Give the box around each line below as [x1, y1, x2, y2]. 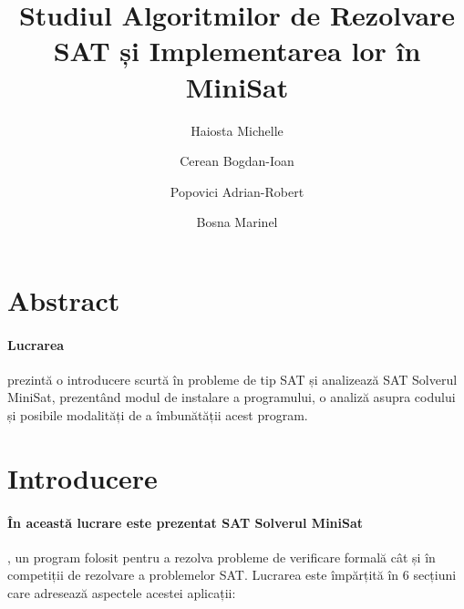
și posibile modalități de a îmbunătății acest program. [7, 406, 308, 425]
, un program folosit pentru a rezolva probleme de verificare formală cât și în [7, 547, 436, 566]
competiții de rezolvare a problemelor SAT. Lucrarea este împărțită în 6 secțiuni [7, 565, 457, 584]
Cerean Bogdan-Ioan [180, 151, 294, 170]
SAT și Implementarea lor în [53, 32, 421, 69]
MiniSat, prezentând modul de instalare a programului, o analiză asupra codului [7, 387, 456, 407]
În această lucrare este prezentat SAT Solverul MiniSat [7, 512, 364, 532]
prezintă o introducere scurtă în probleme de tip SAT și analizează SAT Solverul [7, 369, 458, 388]
